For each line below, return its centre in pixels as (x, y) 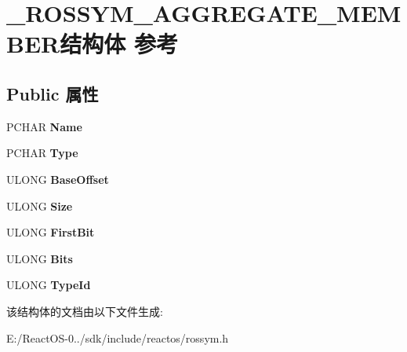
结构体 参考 (119, 44)
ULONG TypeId (49, 285)
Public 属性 (53, 93)
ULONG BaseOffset (58, 179)
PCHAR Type (42, 153)
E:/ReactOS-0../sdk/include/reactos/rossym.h (118, 337)
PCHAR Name (44, 126)
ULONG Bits (40, 258)
